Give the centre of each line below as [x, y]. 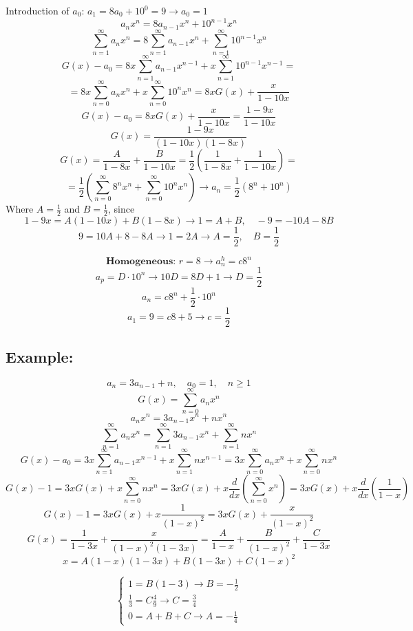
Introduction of [38, 10]
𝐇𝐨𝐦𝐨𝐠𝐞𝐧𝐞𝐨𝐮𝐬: [141, 262]
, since [121, 209]
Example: [40, 357]
